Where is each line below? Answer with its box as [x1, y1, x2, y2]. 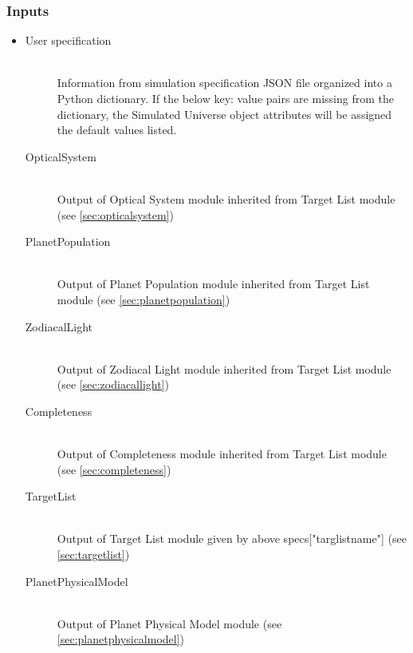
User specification [25, 32, 112, 49]
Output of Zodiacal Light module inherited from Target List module [57, 360, 391, 377]
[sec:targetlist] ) [57, 546, 130, 563]
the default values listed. [57, 121, 177, 138]
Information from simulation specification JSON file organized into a [57, 74, 392, 91]
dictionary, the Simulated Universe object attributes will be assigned [57, 105, 392, 122]
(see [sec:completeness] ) [57, 461, 171, 477]
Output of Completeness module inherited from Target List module [57, 445, 387, 462]
